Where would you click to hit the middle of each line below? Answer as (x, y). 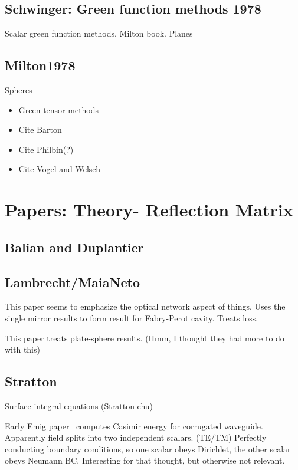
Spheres (19, 90)
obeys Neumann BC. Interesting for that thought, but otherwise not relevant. (145, 460)
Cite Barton (40, 129)
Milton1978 (40, 65)
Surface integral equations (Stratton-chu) (79, 405)
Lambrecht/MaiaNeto (72, 282)
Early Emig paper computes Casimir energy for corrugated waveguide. (134, 425)
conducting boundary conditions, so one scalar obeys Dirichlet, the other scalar (148, 448)
